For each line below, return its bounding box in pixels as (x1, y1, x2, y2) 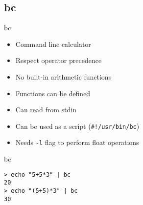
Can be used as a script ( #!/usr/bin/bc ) (15, 121, 140, 131)
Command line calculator (15, 39, 91, 49)
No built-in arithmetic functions (15, 71, 112, 82)
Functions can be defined (15, 88, 91, 98)
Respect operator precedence (15, 55, 102, 65)
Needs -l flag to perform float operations (15, 137, 139, 147)
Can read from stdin (15, 104, 77, 115)
